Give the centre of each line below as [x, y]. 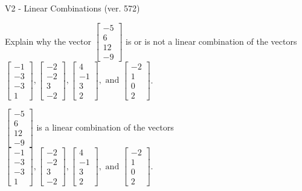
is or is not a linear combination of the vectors [211, 41]
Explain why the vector [48, 41]
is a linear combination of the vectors [105, 127]
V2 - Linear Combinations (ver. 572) [72, 8]
